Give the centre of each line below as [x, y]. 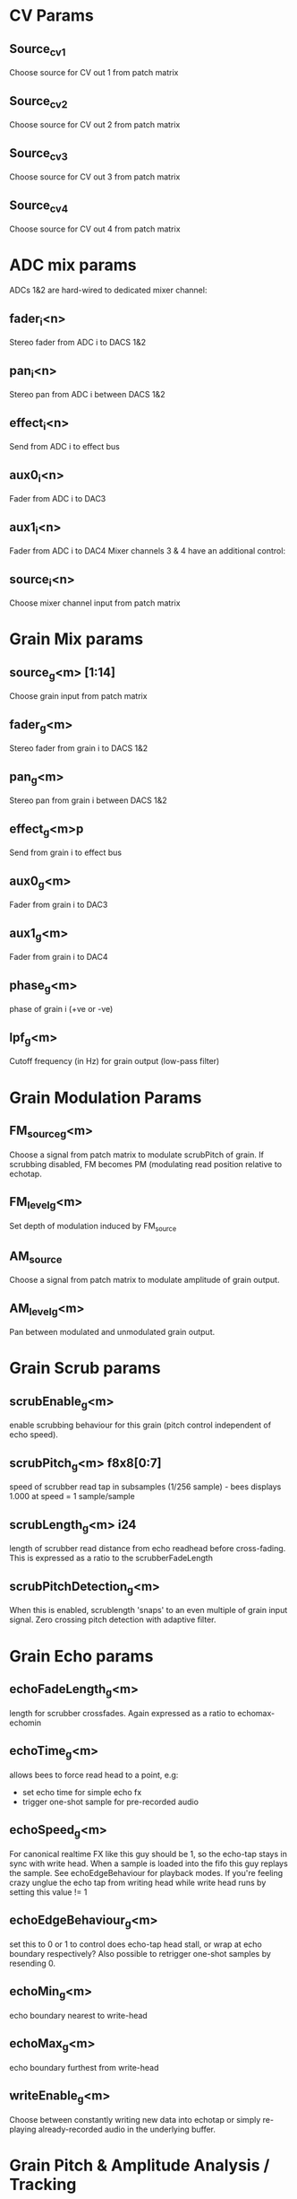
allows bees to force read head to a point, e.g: [94, 1775]
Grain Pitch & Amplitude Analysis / [140, 2165]
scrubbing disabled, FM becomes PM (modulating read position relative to [146, 1164]
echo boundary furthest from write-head [84, 2067]
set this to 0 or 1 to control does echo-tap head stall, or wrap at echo [136, 1944]
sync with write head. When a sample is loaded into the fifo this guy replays [148, 1863]
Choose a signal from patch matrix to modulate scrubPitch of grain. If [136, 1155]
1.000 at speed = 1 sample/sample [72, 1497]
